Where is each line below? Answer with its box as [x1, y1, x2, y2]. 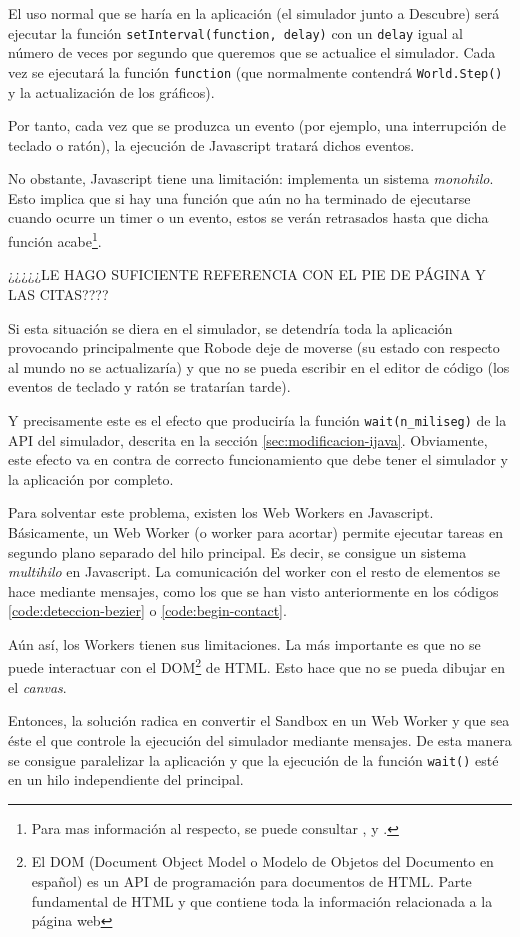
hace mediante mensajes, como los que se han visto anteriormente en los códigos [8, 580, 499, 601]
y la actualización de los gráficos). [8, 81, 215, 102]
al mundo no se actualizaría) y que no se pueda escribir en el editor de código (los [8, 356, 510, 377]
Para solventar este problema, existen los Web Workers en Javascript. [8, 502, 434, 523]
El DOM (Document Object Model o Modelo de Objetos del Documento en [31, 851, 494, 872]
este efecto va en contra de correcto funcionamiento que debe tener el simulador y [8, 449, 509, 470]
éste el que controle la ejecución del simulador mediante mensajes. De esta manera [8, 729, 512, 750]
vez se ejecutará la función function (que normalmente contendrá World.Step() [8, 61, 503, 82]
